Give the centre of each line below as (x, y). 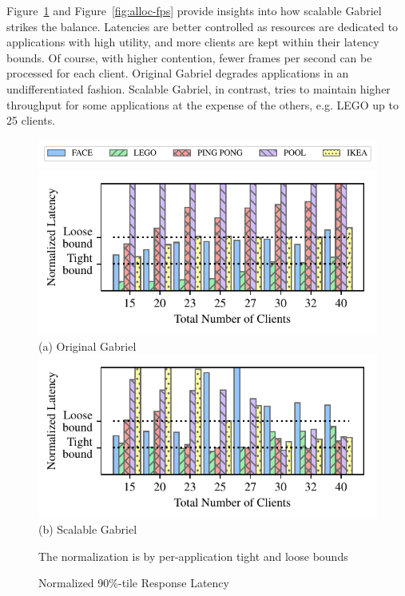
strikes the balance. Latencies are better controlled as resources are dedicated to (202, 26)
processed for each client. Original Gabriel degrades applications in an (178, 73)
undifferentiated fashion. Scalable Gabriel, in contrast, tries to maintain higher (199, 88)
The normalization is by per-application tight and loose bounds (193, 556)
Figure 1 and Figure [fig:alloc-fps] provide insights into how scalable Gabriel (194, 10)
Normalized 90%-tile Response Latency (134, 583)
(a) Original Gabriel (87, 346)
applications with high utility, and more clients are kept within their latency (193, 42)
